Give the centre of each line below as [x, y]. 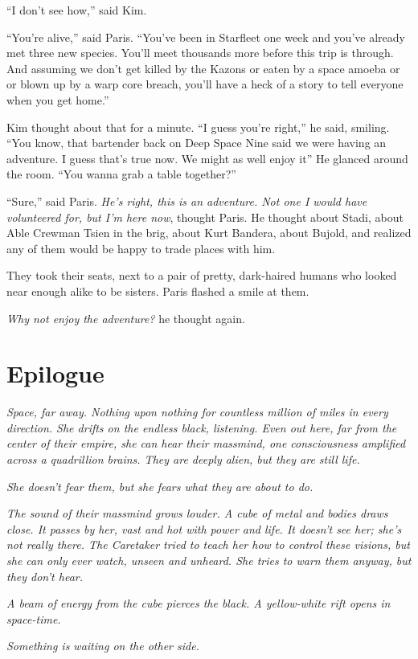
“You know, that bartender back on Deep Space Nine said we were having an [197, 143]
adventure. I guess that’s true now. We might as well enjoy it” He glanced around [207, 158]
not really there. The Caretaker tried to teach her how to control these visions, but [208, 544]
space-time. [34, 618]
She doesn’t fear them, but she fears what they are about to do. [160, 486]
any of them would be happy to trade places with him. [141, 248]
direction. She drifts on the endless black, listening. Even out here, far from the [202, 427]
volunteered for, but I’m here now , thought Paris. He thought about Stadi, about [205, 217]
